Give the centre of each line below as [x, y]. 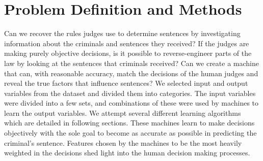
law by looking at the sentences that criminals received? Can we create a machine [131, 63]
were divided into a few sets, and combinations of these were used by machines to [131, 103]
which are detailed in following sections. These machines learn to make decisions [129, 123]
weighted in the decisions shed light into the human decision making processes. [127, 153]
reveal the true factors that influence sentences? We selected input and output [126, 83]
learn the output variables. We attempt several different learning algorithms [123, 112]
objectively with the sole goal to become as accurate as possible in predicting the [130, 133]
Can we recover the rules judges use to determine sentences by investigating [122, 33]
